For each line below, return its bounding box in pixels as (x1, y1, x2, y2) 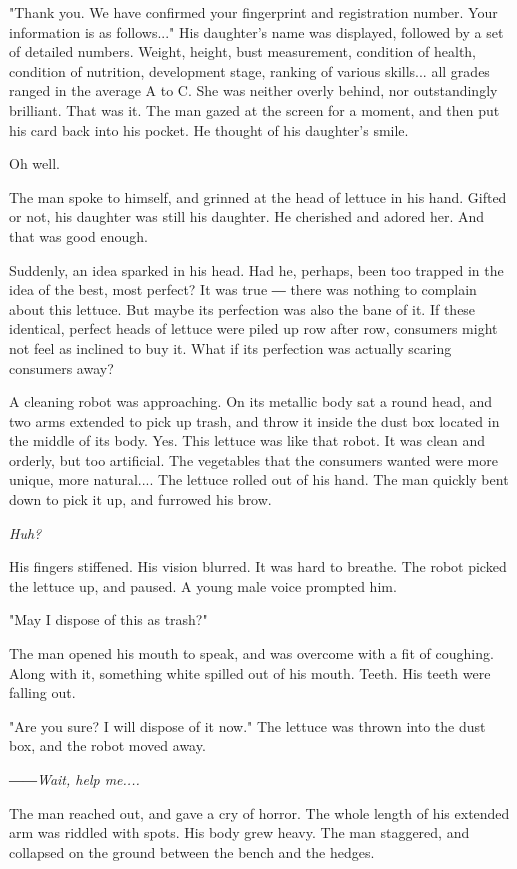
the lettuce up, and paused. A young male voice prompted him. (9, 575, 397, 596)
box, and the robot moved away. (9, 735, 206, 756)
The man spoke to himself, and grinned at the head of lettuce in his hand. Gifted (9, 186, 507, 207)
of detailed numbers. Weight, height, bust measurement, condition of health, (9, 41, 477, 62)
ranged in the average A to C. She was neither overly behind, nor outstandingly (9, 80, 498, 101)
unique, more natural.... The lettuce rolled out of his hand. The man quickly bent (9, 469, 509, 490)
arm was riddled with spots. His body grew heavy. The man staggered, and (9, 822, 470, 843)
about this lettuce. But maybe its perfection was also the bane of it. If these (9, 298, 476, 319)
